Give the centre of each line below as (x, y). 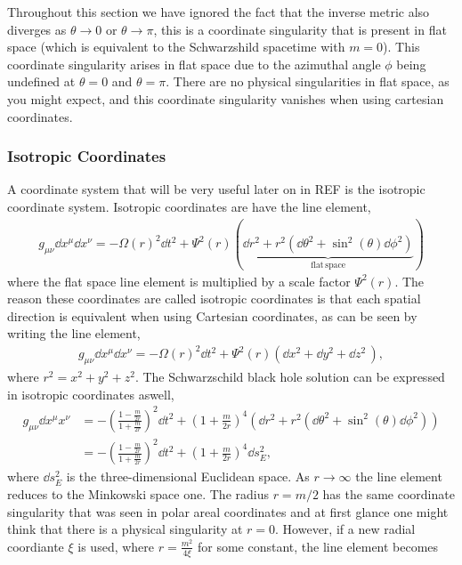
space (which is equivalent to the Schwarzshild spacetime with (176, 47)
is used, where (116, 546)
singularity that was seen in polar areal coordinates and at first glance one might (228, 511)
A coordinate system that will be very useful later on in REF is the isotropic (216, 189)
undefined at (41, 81)
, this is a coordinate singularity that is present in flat (300, 29)
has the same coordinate (389, 494)
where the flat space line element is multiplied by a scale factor (179, 281)
